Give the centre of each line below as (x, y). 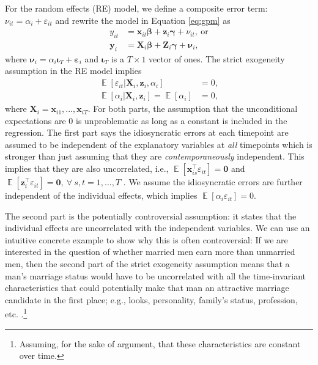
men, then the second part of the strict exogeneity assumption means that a (147, 264)
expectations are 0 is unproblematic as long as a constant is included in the (146, 120)
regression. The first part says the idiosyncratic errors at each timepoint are (147, 132)
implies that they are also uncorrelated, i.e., (87, 168)
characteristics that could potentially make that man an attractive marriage (147, 288)
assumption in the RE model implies (73, 71)
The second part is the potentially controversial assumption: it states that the (151, 216)
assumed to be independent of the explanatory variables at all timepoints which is (159, 144)
